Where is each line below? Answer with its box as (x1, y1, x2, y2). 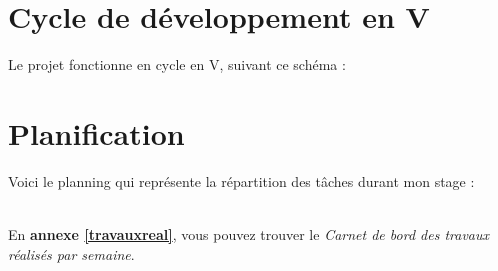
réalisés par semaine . (8, 243, 135, 264)
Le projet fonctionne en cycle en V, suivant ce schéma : (8, 54, 346, 75)
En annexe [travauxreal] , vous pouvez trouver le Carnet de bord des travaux (8, 224, 489, 245)
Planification (8, 112, 185, 153)
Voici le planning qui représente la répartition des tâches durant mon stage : (8, 170, 475, 191)
